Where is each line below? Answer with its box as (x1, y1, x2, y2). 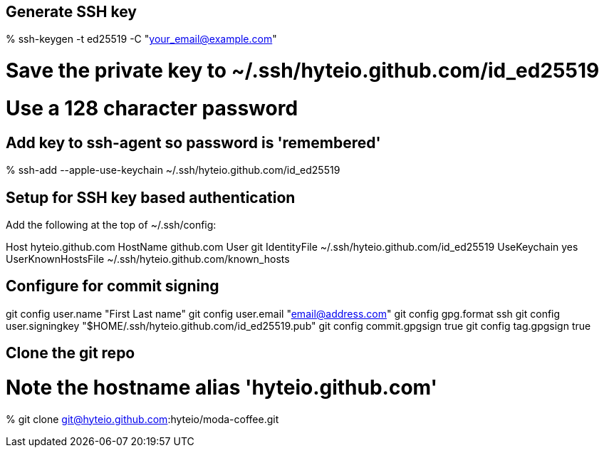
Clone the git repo (6, 344, 135, 363)
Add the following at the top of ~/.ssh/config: (6, 218, 217, 231)
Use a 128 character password (6, 95, 298, 120)
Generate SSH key (6, 3, 137, 21)
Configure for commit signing (6, 277, 219, 296)
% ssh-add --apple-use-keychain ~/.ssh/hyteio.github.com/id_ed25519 (6, 164, 340, 177)
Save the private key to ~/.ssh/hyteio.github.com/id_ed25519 (6, 58, 600, 83)
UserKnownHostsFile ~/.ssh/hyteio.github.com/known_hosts (6, 252, 290, 265)
